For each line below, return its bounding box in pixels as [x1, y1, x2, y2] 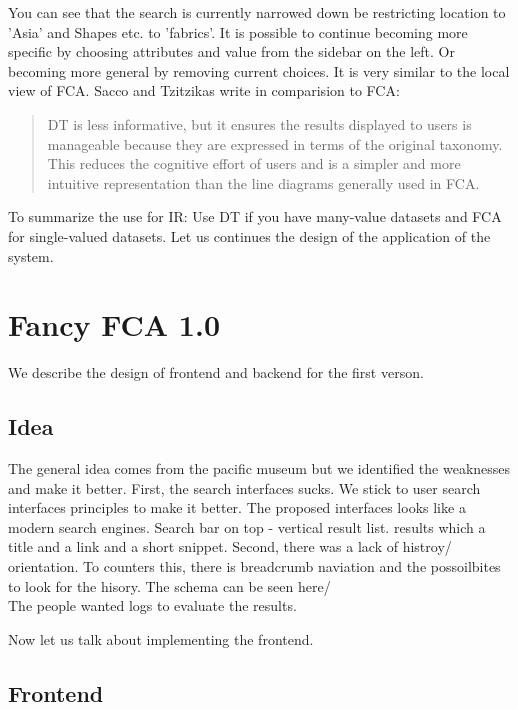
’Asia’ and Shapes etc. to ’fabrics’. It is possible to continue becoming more [8, 21, 468, 42]
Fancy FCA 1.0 [8, 304, 220, 345]
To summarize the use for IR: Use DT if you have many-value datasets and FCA [8, 206, 502, 227]
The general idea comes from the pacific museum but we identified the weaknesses [8, 458, 511, 479]
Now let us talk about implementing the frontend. [8, 628, 314, 649]
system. [8, 245, 54, 266]
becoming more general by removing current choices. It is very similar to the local [8, 60, 510, 81]
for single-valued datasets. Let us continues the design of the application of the [8, 225, 491, 246]
